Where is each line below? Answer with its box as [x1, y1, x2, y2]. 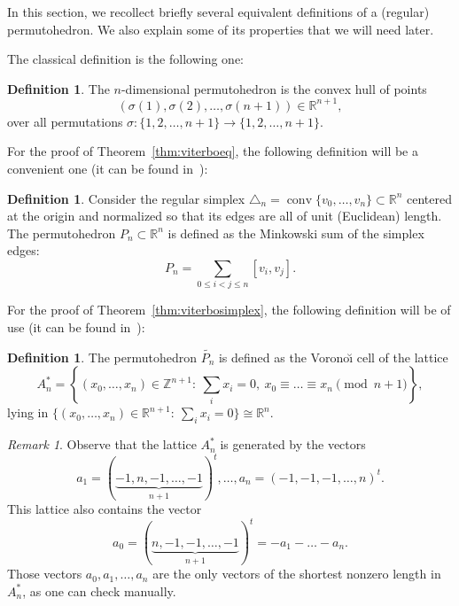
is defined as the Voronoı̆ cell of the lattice [218, 347, 448, 366]
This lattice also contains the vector [7, 500, 202, 518]
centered [407, 189, 452, 207]
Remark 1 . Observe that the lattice [7, 435, 197, 454]
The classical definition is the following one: [7, 50, 245, 68]
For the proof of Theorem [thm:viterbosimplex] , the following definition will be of [7, 300, 451, 319]
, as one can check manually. [22, 581, 176, 600]
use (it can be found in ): [7, 317, 145, 336]
